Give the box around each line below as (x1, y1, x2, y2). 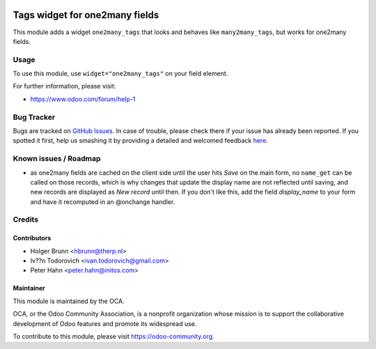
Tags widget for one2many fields (13, 9, 159, 21)
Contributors (13, 234, 52, 242)
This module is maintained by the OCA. (13, 297, 125, 305)
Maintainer (13, 284, 45, 293)
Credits (13, 215, 38, 224)
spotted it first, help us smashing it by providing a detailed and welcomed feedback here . (13, 137, 268, 145)
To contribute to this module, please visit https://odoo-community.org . (13, 332, 215, 341)
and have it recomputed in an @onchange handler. (30, 197, 175, 205)
